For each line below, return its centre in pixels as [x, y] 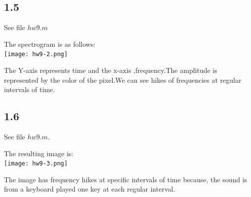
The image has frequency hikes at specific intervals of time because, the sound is [126, 179]
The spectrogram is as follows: [50, 44]
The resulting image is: [39, 153]
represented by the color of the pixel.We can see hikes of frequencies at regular [123, 80]
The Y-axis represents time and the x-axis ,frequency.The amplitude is [111, 70]
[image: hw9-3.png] [36, 164]
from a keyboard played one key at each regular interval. [90, 189]
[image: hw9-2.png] [36, 54]
